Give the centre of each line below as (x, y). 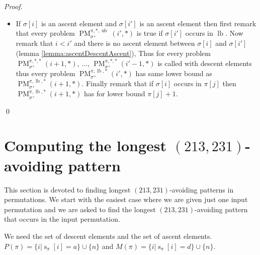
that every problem (45, 33)
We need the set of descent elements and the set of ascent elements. (108, 236)
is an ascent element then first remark (198, 23)
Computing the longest (85, 145)
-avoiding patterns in (201, 189)
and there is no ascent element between (135, 43)
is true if (150, 33)
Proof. (13, 6)
